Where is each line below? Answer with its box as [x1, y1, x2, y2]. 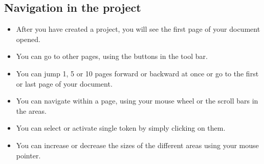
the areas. [16, 105, 47, 116]
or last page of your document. [16, 78, 113, 89]
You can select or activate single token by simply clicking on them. [16, 122, 226, 133]
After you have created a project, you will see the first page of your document [16, 24, 260, 34]
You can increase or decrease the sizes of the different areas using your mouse [16, 139, 259, 150]
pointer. [16, 150, 41, 160]
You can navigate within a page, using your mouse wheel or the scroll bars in [16, 95, 258, 106]
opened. [16, 33, 40, 44]
